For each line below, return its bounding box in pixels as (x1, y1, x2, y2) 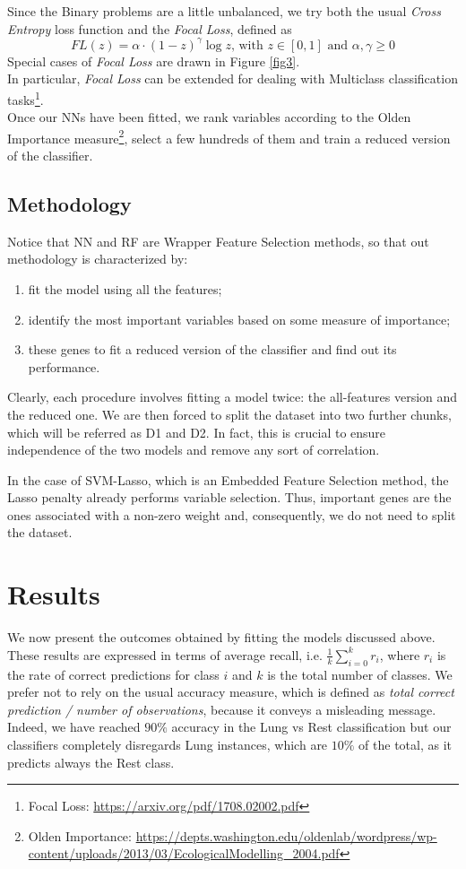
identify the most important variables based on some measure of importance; (28, 309, 451, 328)
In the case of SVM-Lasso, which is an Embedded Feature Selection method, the (7, 470, 449, 489)
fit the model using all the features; (28, 279, 222, 298)
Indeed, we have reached (7, 717, 141, 736)
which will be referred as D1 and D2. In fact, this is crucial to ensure (7, 422, 386, 441)
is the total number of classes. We (267, 665, 453, 683)
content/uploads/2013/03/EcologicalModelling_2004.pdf (28, 844, 340, 863)
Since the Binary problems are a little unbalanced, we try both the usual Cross (7, 2, 441, 20)
